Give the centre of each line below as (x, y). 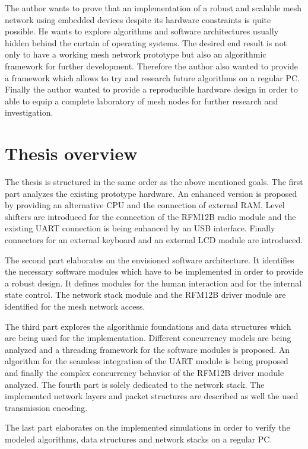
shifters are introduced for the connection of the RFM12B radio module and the (150, 216)
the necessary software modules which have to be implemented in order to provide (154, 271)
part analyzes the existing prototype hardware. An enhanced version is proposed (151, 193)
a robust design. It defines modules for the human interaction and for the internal (153, 283)
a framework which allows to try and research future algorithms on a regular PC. (152, 77)
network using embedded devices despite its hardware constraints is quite (138, 19)
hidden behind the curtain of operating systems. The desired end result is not (146, 42)
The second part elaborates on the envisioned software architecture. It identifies (150, 259)
